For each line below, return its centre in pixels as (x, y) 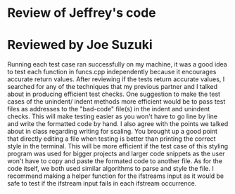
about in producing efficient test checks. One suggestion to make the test (114, 94)
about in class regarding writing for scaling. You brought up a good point (113, 132)
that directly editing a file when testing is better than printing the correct (112, 139)
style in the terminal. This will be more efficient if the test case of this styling (118, 146)
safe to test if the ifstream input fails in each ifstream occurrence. (102, 183)
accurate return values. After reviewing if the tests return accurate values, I (116, 79)
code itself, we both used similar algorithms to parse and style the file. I (111, 169)
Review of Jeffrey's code (82, 13)
